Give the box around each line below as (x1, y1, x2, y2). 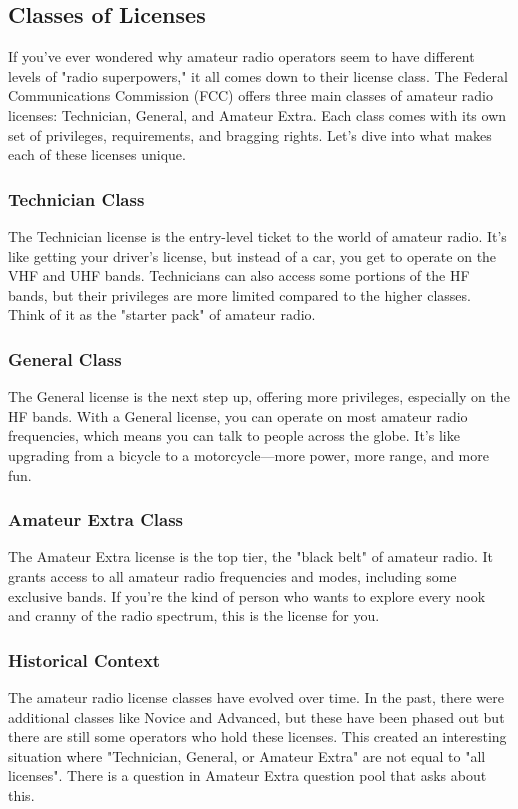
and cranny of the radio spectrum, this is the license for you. (8, 605, 380, 626)
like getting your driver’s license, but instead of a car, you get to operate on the (8, 245, 497, 266)
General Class (8, 346, 122, 371)
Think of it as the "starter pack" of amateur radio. (8, 304, 316, 325)
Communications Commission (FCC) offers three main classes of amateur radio (8, 85, 493, 106)
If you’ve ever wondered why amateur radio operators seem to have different (8, 46, 475, 67)
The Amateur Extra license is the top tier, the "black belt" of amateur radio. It (8, 546, 494, 567)
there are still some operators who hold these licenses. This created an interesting (8, 726, 507, 747)
